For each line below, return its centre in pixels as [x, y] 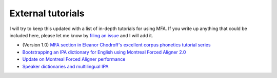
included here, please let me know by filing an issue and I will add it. [81, 35]
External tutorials [47, 13]
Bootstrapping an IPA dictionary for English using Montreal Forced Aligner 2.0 [104, 52]
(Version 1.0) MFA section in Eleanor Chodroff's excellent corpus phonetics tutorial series [116, 45]
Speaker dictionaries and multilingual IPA [65, 66]
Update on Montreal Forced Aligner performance [74, 59]
